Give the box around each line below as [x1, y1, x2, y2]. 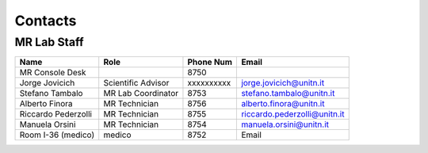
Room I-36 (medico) [19, 129, 95, 140]
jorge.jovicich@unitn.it [241, 78, 325, 89]
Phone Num [187, 56, 233, 67]
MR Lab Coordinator [103, 88, 179, 99]
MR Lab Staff [14, 35, 84, 49]
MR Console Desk [19, 67, 86, 78]
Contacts [14, 12, 77, 29]
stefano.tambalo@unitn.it [241, 88, 335, 99]
